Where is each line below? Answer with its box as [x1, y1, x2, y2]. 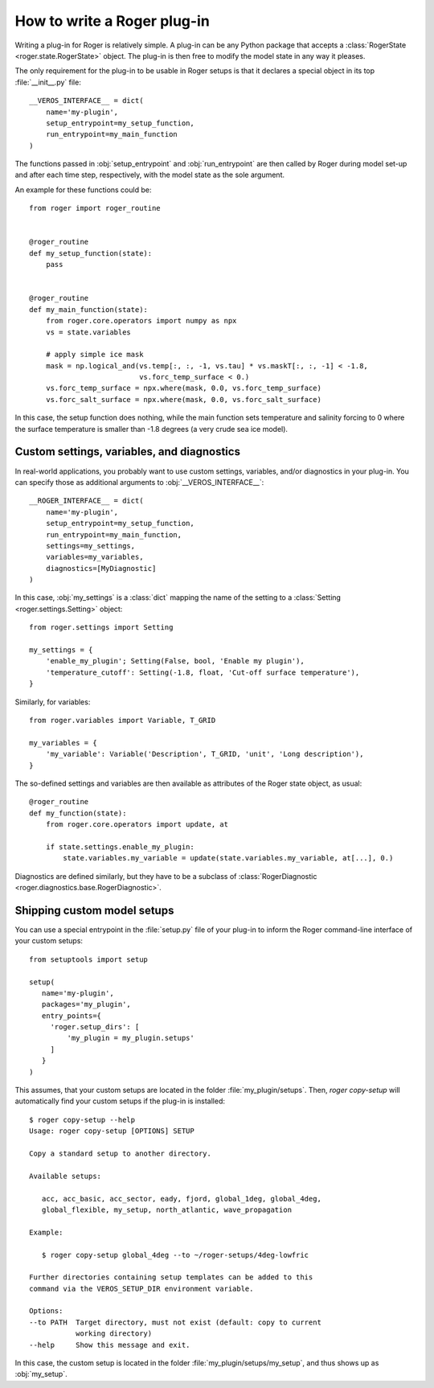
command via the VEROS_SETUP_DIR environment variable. [29, 1283, 254, 1293]
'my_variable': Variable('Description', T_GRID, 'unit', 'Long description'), [45, 749, 364, 759]
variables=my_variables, [45, 552, 144, 562]
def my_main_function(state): [29, 305, 149, 314]
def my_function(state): [29, 808, 127, 818]
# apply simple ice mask [45, 350, 144, 359]
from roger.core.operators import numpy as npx [45, 316, 237, 326]
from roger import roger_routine [29, 203, 161, 213]
